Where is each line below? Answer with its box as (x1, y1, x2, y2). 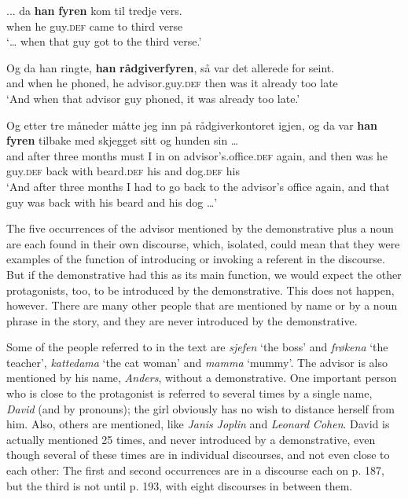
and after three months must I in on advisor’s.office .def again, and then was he (6, 147, 388, 163)
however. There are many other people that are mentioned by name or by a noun (6, 297, 398, 314)
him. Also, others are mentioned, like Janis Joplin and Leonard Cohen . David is (6, 416, 390, 432)
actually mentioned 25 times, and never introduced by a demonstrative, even (6, 431, 376, 447)
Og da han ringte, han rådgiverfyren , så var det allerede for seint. (6, 59, 335, 75)
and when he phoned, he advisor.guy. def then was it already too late (6, 75, 338, 91)
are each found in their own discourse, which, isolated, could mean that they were (6, 235, 400, 251)
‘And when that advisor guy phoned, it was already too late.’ (6, 90, 300, 106)
